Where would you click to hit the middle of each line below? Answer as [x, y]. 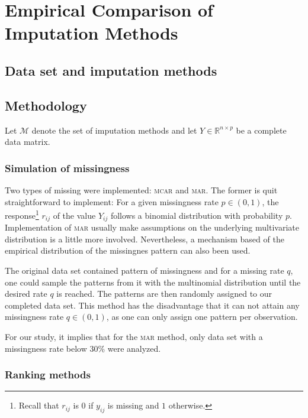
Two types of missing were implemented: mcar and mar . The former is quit [141, 189]
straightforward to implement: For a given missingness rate [112, 201]
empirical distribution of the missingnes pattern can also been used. [128, 250]
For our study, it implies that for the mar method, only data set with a [134, 336]
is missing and [133, 405]
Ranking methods [48, 375]
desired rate [26, 294]
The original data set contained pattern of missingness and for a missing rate [145, 270]
